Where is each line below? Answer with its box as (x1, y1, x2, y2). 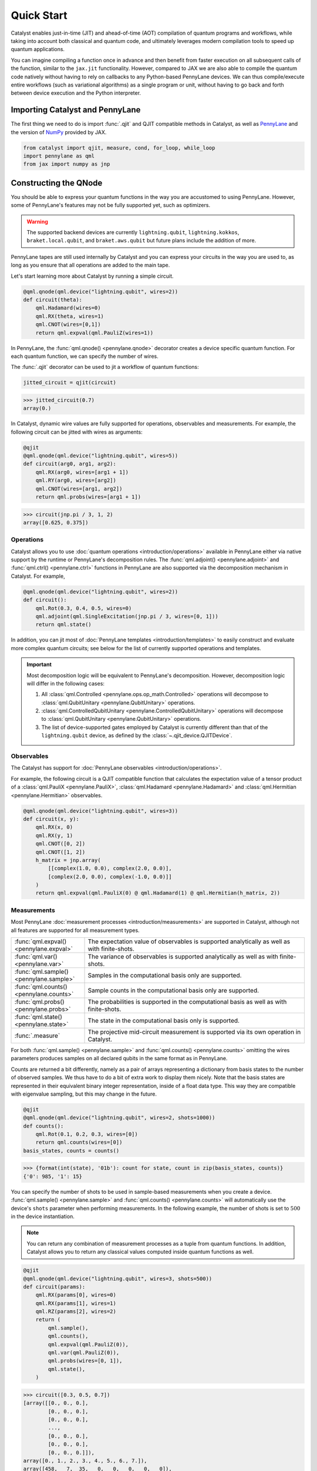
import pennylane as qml (23, 152, 95, 159)
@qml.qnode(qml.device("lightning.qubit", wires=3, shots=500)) (23, 1275, 213, 1282)
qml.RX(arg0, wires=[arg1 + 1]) (35, 468, 129, 475)
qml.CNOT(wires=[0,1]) (35, 321, 101, 328)
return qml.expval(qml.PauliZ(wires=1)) (35, 330, 154, 336)
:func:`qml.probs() (14, 997, 65, 1006)
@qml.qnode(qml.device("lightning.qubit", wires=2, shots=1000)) (23, 1114, 215, 1121)
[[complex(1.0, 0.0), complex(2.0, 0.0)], (48, 865, 173, 872)
